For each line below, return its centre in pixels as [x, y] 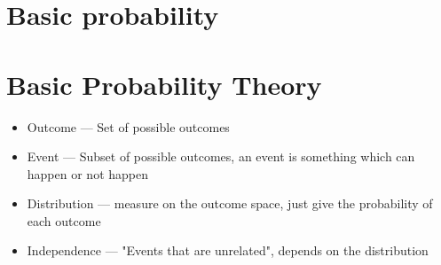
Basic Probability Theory [164, 84]
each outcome [64, 220]
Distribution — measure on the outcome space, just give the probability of [230, 203]
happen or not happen [87, 173]
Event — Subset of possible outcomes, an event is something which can [221, 156]
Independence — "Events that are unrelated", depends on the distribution [228, 250]
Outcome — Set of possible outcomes [128, 126]
